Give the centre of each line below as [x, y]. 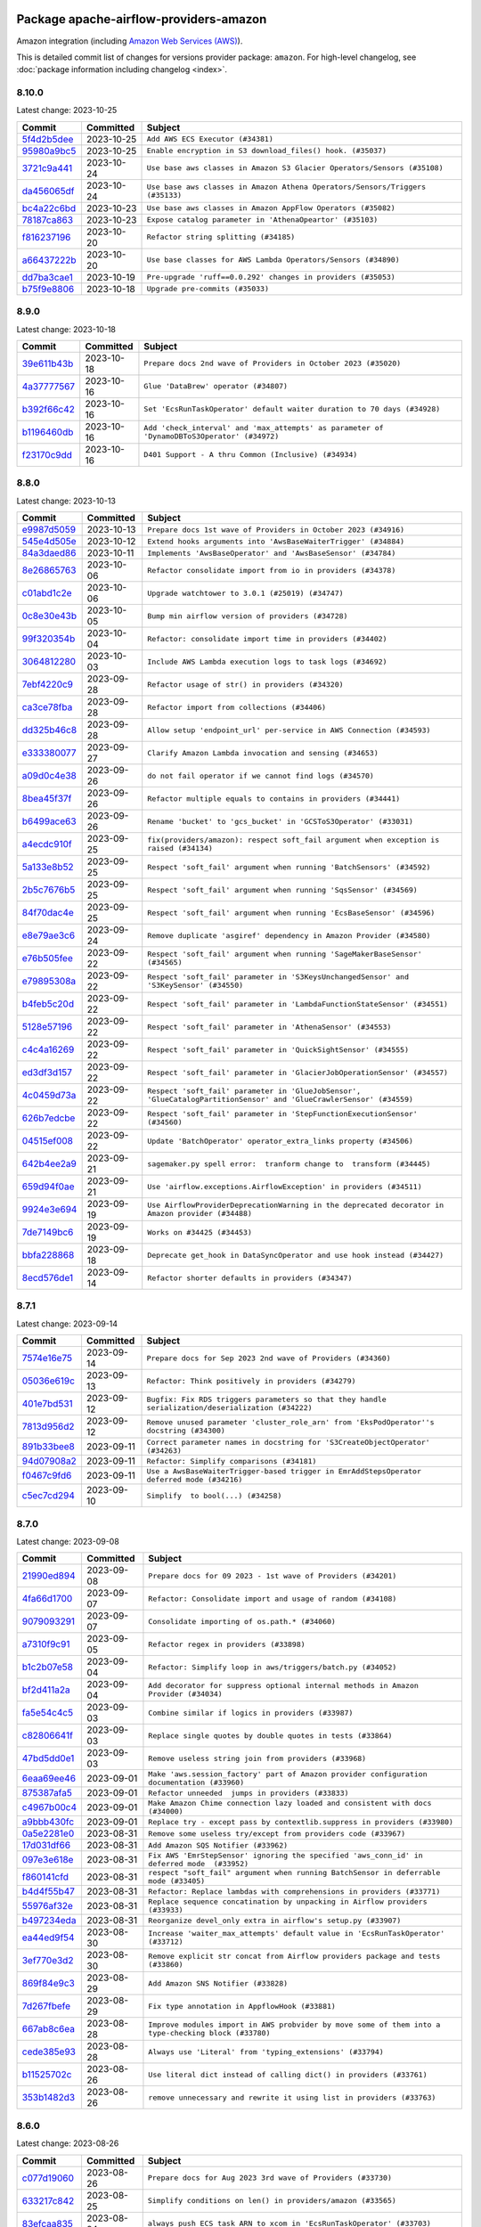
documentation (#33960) [196, 1783]
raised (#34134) [180, 848]
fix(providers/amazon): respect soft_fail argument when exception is [293, 840]
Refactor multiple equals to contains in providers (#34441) [274, 799]
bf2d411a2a [46, 1690]
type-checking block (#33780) [209, 2033]
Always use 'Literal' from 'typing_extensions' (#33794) [266, 2052]
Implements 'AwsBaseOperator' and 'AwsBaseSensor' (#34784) [272, 553]
